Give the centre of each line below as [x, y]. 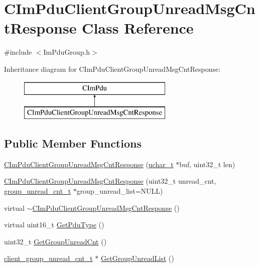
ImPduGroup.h [67, 52]
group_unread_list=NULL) [120, 191]
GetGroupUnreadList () [138, 258]
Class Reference [138, 28]
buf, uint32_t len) [207, 164]
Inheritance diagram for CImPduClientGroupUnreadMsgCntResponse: [112, 69]
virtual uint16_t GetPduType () [54, 225]
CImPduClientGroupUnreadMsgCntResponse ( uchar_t [89, 164]
